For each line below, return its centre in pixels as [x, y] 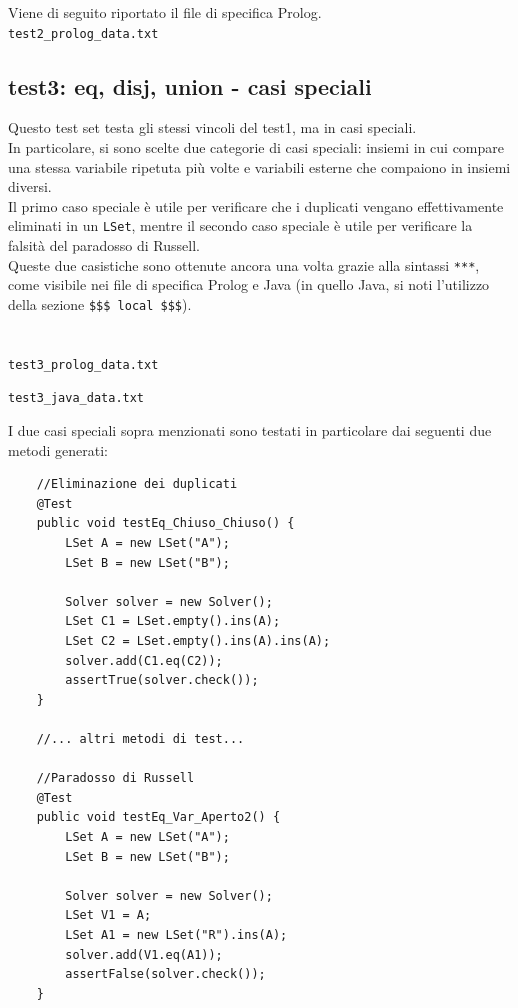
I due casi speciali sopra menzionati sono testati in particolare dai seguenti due [250, 430]
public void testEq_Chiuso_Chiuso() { [165, 523]
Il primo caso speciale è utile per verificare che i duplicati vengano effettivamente [256, 205]
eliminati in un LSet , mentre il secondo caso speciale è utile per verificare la [240, 225]
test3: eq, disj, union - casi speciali [190, 85]
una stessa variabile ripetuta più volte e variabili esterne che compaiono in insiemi [259, 166]
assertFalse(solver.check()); [165, 974]
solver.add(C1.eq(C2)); [144, 660]
